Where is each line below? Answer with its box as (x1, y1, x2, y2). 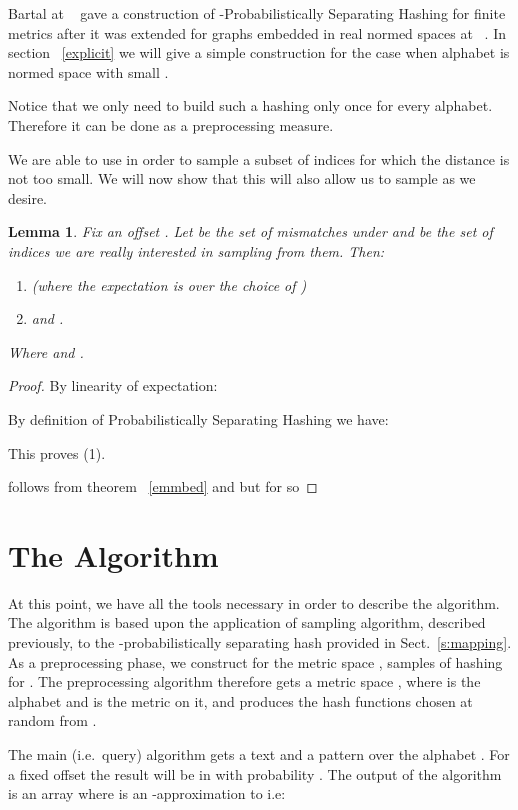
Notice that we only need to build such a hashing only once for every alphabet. (8, 95, 493, 116)
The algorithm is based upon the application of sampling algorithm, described (8, 612, 486, 633)
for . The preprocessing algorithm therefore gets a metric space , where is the (8, 671, 481, 692)
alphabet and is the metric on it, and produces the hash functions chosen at (8, 690, 473, 711)
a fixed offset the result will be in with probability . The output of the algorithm (8, 763, 502, 784)
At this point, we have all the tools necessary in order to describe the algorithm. (8, 592, 500, 613)
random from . (8, 710, 97, 731)
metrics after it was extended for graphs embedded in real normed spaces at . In (8, 22, 506, 43)
